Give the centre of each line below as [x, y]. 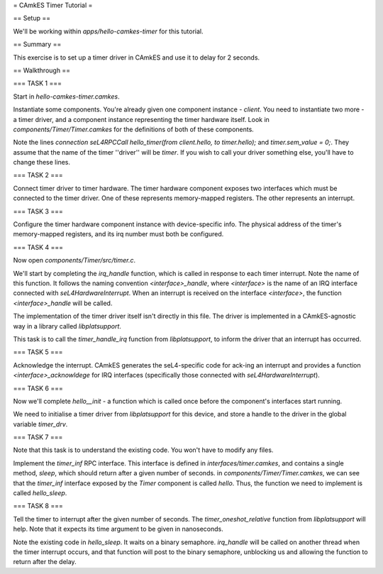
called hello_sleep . [40, 493]
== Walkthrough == [42, 70]
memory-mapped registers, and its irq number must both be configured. [118, 234]
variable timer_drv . [40, 424]
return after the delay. [45, 562]
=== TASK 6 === [38, 388]
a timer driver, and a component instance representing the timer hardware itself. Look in [141, 119]
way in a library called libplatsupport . [67, 326]
